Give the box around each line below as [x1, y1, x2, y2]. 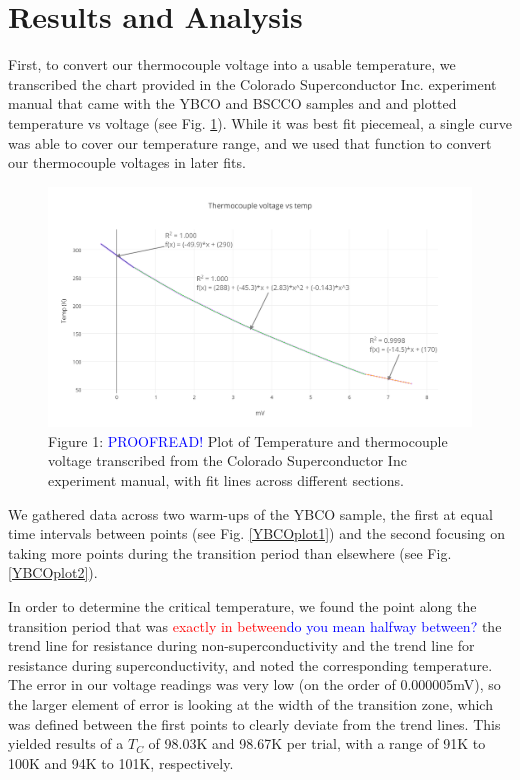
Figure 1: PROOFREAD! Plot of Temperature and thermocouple [48, 430, 448, 451]
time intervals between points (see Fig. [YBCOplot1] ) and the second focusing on [8, 523, 506, 544]
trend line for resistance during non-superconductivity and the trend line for [8, 635, 475, 656]
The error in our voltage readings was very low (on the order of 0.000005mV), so [8, 674, 501, 695]
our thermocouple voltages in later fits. [8, 152, 246, 173]
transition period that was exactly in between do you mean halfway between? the [8, 615, 502, 636]
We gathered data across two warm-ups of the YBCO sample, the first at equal [8, 503, 493, 524]
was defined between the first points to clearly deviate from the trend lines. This [8, 713, 501, 734]
